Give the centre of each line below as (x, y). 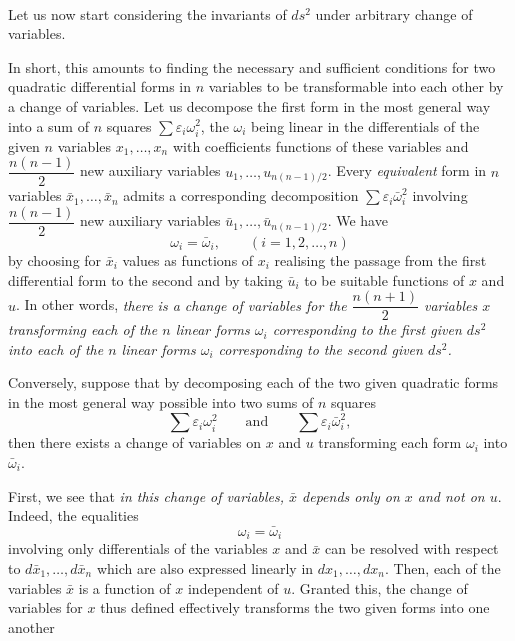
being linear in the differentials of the (365, 125)
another (31, 626)
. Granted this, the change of (379, 587)
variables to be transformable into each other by (356, 86)
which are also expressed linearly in (205, 568)
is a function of (124, 587)
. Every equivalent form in (407, 170)
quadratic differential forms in (99, 86)
